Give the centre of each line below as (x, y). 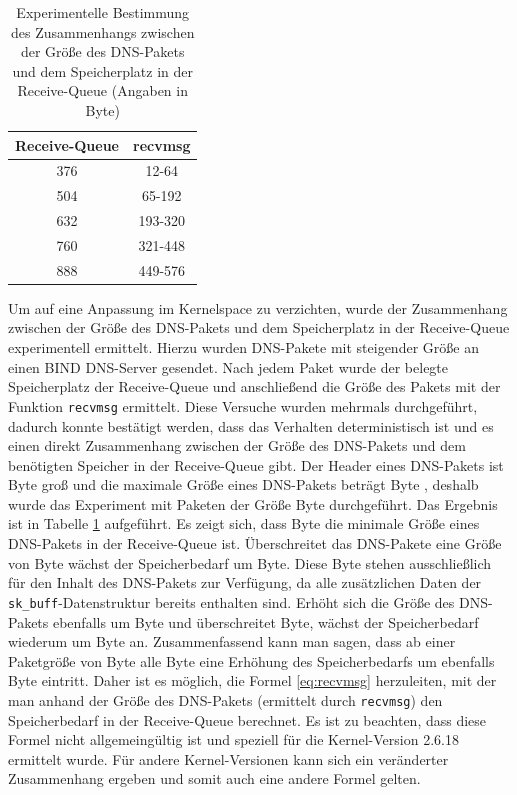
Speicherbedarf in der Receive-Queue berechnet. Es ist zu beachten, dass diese (247, 719)
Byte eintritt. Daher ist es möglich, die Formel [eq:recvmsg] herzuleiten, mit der (252, 680)
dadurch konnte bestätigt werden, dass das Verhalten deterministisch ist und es (251, 425)
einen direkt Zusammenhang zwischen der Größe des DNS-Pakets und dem (237, 445)
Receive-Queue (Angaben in (102, 90)
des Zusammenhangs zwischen (103, 31)
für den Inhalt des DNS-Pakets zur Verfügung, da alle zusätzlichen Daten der (245, 582)
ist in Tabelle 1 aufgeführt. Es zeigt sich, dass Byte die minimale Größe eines (244, 523)
